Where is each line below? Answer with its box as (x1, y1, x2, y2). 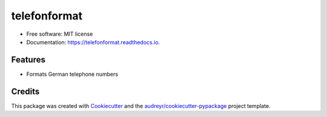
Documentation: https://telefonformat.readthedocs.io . (26, 38, 160, 45)
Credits (11, 86, 40, 96)
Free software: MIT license (26, 30, 93, 38)
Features (11, 55, 45, 65)
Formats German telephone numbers (26, 70, 118, 78)
